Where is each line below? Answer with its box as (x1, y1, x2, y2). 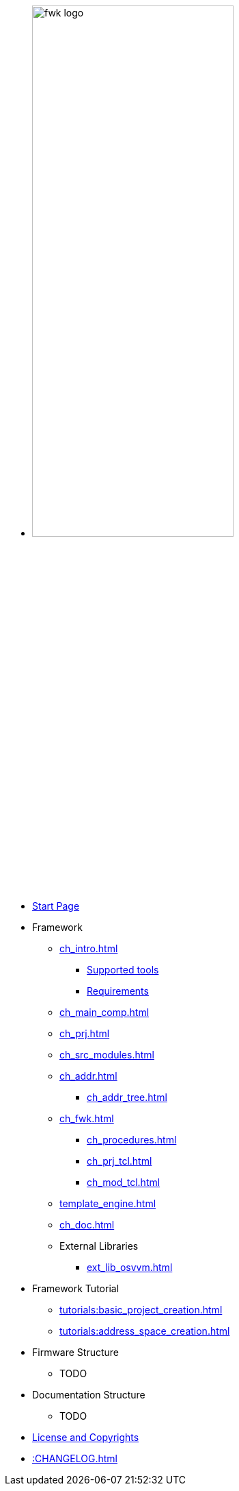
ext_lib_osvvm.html (87, 1261, 173, 1274)
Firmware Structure (32, 1346, 119, 1359)
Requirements (87, 985, 149, 997)
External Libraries (59, 1240, 139, 1252)
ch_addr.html (59, 1070, 117, 1082)
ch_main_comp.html (59, 1006, 150, 1019)
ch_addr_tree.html (87, 1091, 167, 1104)
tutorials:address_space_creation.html (59, 1325, 230, 1337)
